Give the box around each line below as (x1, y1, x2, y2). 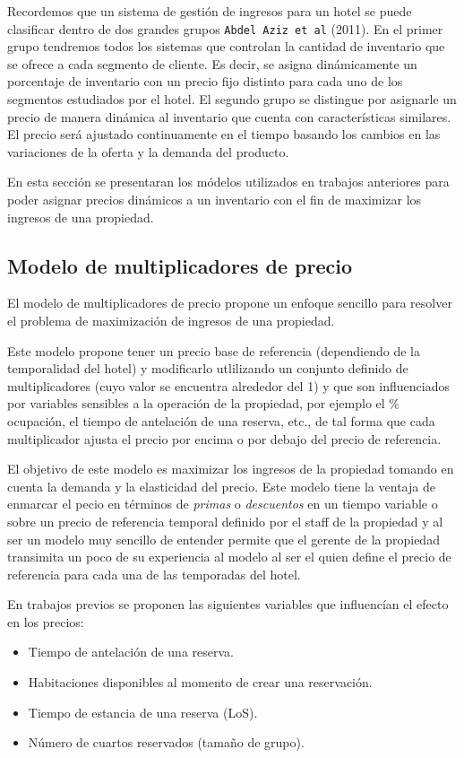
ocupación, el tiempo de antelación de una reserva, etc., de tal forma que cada (7, 411, 435, 430)
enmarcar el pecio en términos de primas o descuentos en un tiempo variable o (7, 494, 438, 513)
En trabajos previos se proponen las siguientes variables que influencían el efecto (7, 595, 449, 614)
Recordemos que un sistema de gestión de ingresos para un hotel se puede (7, 2, 412, 20)
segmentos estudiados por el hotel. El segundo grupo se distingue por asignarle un (7, 90, 457, 109)
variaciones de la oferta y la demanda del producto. (7, 142, 289, 161)
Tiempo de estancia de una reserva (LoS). (28, 702, 258, 721)
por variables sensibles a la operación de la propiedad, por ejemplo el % (7, 394, 400, 413)
